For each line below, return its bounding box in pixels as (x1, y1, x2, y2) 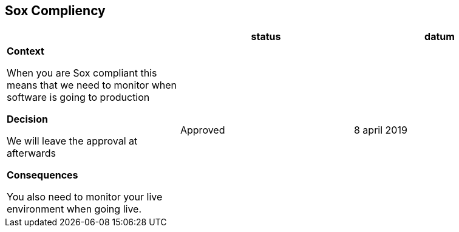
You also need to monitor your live (7, 191, 163, 203)
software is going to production (7, 91, 150, 104)
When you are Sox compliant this (7, 67, 157, 80)
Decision (7, 113, 48, 126)
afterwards (7, 147, 56, 160)
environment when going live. (7, 203, 141, 216)
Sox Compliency (5, 3, 106, 18)
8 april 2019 (353, 124, 407, 137)
